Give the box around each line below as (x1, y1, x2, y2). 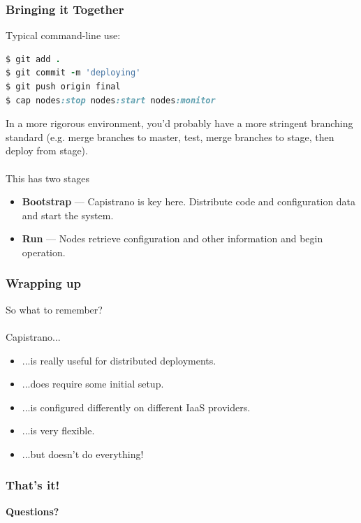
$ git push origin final (6, 82, 121, 91)
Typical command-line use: (6, 28, 121, 43)
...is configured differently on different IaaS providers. (22, 399, 251, 414)
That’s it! (6, 476, 60, 494)
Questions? (6, 503, 59, 518)
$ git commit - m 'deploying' (6, 68, 141, 78)
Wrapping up (6, 274, 81, 292)
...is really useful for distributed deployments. (22, 353, 216, 367)
